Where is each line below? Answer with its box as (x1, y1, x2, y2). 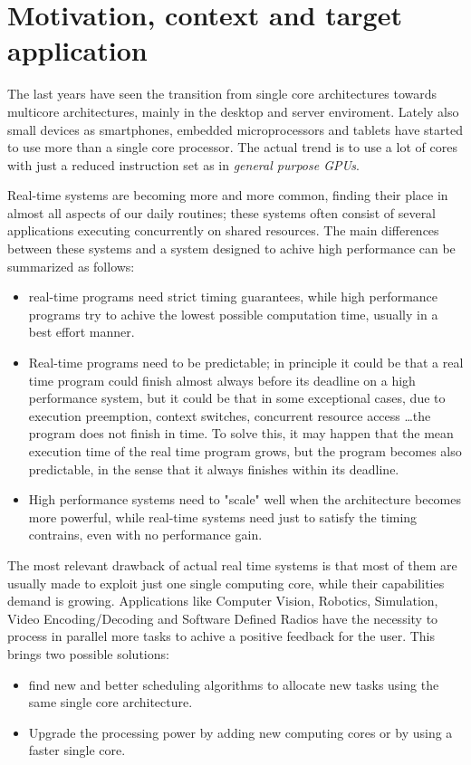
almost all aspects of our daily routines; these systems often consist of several (7, 203, 437, 222)
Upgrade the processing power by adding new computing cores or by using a (28, 722, 453, 741)
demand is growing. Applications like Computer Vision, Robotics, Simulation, (7, 591, 438, 610)
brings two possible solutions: (7, 644, 169, 663)
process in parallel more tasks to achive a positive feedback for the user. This (7, 626, 436, 645)
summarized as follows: (7, 256, 135, 275)
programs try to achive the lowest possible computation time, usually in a (28, 304, 438, 323)
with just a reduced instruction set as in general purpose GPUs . (7, 155, 360, 174)
